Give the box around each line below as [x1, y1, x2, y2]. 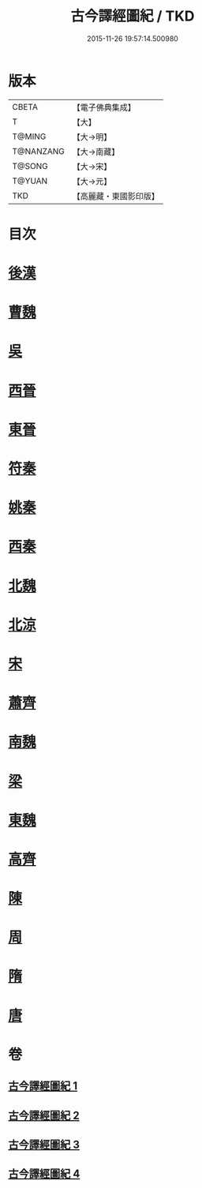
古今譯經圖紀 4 [8, 1167, 80, 1181]
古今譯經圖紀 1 [8, 1079, 78, 1093]
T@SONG [12, 160, 49, 171]
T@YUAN [12, 175, 48, 186]
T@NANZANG [12, 145, 65, 156]
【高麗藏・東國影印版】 [72, 190, 160, 201]
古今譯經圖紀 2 [8, 1108, 80, 1122]
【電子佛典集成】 [72, 102, 137, 113]
